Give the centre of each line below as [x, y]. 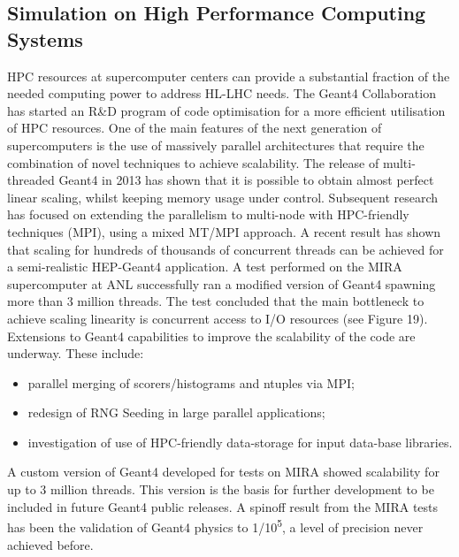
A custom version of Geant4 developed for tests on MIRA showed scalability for [223, 472]
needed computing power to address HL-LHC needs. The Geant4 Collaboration [222, 93]
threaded [31, 180]
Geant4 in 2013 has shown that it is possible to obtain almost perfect [246, 180]
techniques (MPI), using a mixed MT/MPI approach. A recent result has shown [224, 231]
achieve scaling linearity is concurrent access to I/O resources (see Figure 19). [218, 318]
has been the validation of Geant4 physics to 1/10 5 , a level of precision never [215, 526]
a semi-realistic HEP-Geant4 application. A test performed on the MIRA [205, 267]
